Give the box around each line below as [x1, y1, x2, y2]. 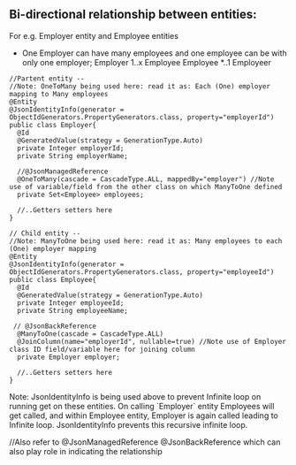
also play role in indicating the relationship [9, 446, 163, 456]
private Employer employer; [17, 353, 121, 362]
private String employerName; [17, 151, 128, 160]
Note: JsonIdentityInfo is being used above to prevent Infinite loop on [9, 391, 262, 401]
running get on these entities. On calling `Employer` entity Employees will [9, 400, 275, 411]
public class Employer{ [9, 120, 97, 129]
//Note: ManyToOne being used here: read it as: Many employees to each [9, 236, 283, 246]
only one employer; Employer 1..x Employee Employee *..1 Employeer [21, 57, 272, 67]
